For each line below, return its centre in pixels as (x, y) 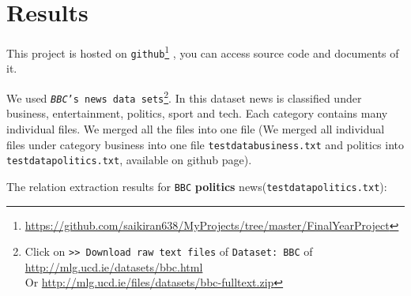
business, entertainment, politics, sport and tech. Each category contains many (197, 113)
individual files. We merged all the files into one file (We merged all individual (196, 128)
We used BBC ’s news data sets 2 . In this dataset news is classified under (184, 97)
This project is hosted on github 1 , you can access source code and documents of (203, 52)
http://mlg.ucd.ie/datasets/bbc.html (114, 266)
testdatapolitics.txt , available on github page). (129, 160)
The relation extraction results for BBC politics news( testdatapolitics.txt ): (197, 186)
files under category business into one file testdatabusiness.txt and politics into (205, 144)
